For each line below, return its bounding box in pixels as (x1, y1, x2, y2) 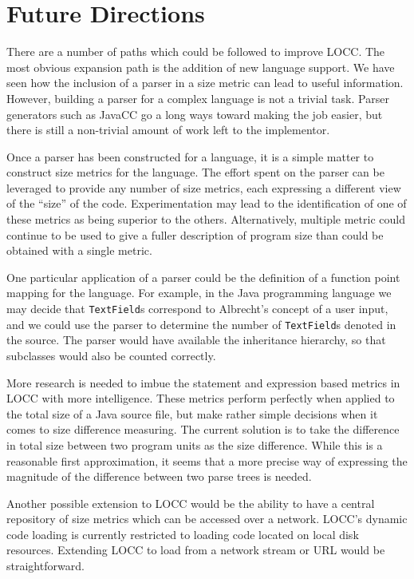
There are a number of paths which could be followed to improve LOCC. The (6, 43, 385, 60)
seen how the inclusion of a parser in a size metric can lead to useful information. (6, 74, 404, 91)
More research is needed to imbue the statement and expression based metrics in (6, 374, 400, 391)
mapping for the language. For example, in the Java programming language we (6, 284, 392, 301)
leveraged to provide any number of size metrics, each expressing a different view (6, 179, 401, 196)
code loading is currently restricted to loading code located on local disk (6, 525, 359, 542)
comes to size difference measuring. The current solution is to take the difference (6, 421, 400, 438)
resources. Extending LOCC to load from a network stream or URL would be (6, 541, 385, 558)
